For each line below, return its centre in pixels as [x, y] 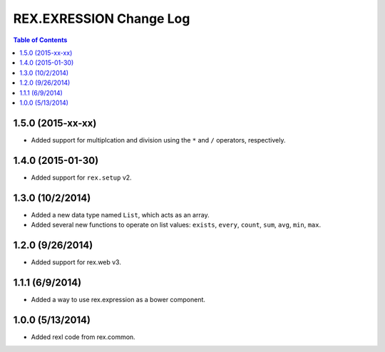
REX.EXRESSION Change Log [102, 19]
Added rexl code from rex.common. [83, 337]
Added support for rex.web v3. [76, 262]
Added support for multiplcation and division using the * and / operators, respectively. [158, 140]
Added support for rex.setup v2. [81, 177]
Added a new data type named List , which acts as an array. [120, 214]
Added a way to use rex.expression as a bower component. [118, 299]
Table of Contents [40, 40]
